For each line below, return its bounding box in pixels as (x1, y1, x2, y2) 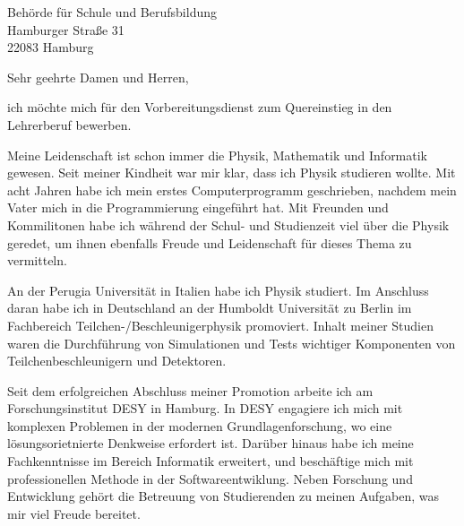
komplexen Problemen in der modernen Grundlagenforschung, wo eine (7, 416, 392, 435)
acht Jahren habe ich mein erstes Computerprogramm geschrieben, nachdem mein (7, 180, 457, 199)
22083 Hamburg (7, 38, 94, 56)
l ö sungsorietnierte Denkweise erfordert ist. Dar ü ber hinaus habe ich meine (7, 434, 414, 453)
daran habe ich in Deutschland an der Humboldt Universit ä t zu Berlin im (7, 298, 412, 317)
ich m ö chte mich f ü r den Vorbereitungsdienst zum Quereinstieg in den (7, 98, 392, 116)
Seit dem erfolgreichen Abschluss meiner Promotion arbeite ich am (7, 381, 374, 400)
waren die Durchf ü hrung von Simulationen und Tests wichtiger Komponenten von (7, 333, 456, 352)
